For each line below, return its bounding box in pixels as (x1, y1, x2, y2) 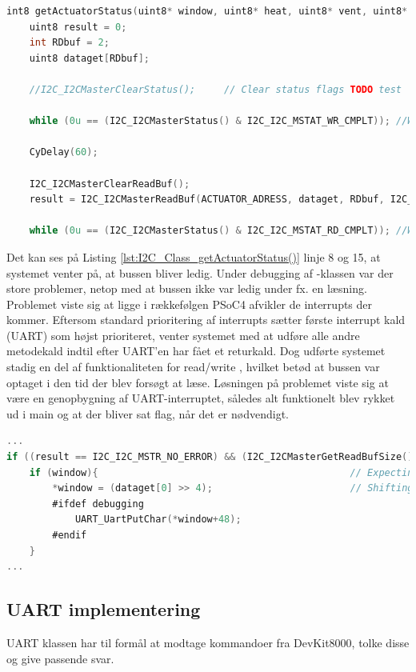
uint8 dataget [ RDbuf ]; (29, 52, 150, 64)
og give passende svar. (6, 650, 114, 666)
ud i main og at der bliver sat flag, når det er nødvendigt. (6, 405, 289, 422)
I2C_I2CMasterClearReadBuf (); (29, 178, 190, 190)
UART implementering (6, 597, 201, 622)
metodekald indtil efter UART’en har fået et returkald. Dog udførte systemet (6, 342, 386, 359)
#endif (52, 530, 87, 541)
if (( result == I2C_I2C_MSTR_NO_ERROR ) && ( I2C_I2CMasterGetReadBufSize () (6, 451, 414, 463)
